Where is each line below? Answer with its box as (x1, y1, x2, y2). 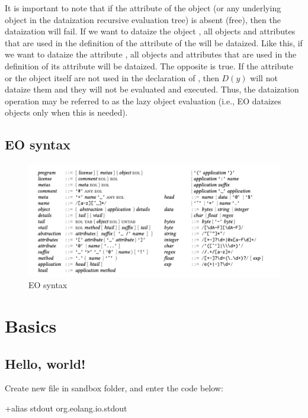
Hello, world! (5, 354, 86, 372)
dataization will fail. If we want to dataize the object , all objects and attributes (5, 25, 296, 37)
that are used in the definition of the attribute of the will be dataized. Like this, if (5, 36, 303, 49)
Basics (5, 313, 57, 337)
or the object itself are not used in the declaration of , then (5, 71, 219, 84)
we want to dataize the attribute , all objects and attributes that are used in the (5, 48, 297, 60)
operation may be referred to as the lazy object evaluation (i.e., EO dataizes (5, 94, 281, 107)
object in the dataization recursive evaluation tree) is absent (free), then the (5, 13, 281, 25)
